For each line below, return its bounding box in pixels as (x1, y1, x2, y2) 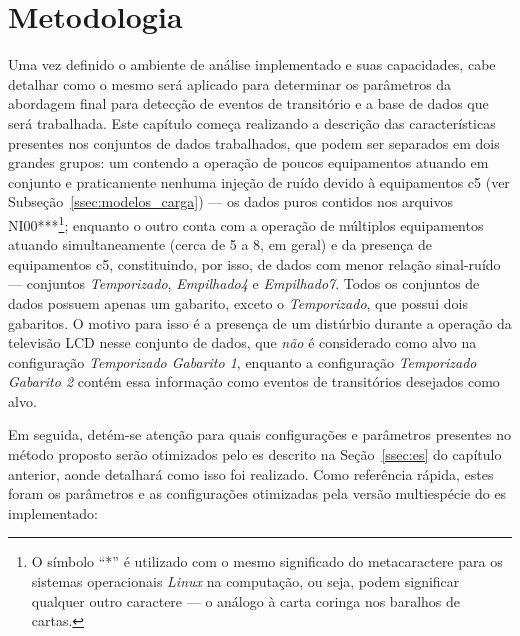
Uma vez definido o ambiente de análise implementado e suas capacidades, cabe (8, 54, 496, 75)
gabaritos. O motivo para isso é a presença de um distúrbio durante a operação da (8, 312, 512, 333)
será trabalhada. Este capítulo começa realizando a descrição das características (8, 112, 496, 133)
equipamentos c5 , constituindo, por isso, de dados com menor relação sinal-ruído (8, 253, 501, 274)
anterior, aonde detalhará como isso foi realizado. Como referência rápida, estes (8, 463, 494, 484)
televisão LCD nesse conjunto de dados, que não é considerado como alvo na (8, 332, 477, 353)
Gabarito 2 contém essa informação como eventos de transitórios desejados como (8, 371, 500, 392)
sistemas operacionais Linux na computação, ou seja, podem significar (31, 571, 460, 592)
